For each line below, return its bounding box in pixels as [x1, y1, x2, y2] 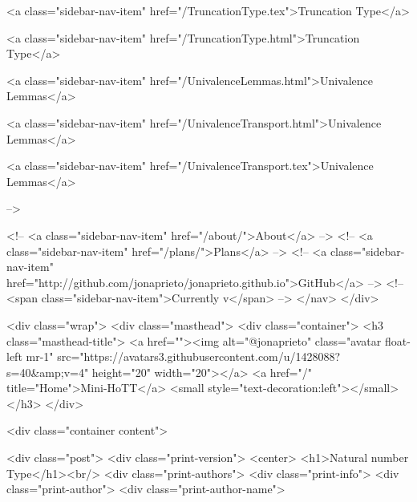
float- [384, 332, 411, 349]
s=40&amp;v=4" [6, 363, 89, 380]
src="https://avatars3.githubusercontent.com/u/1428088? [57, 348, 341, 365]
